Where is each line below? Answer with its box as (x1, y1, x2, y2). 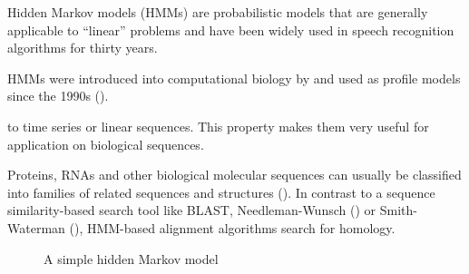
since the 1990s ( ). (7, 86, 109, 105)
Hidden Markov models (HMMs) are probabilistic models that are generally (7, 3, 428, 21)
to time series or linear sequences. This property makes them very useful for (7, 116, 429, 135)
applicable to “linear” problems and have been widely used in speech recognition (7, 20, 454, 39)
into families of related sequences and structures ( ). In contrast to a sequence (7, 182, 435, 201)
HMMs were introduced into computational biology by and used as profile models (7, 68, 461, 87)
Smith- (379, 201, 417, 220)
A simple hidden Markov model (44, 249, 219, 268)
